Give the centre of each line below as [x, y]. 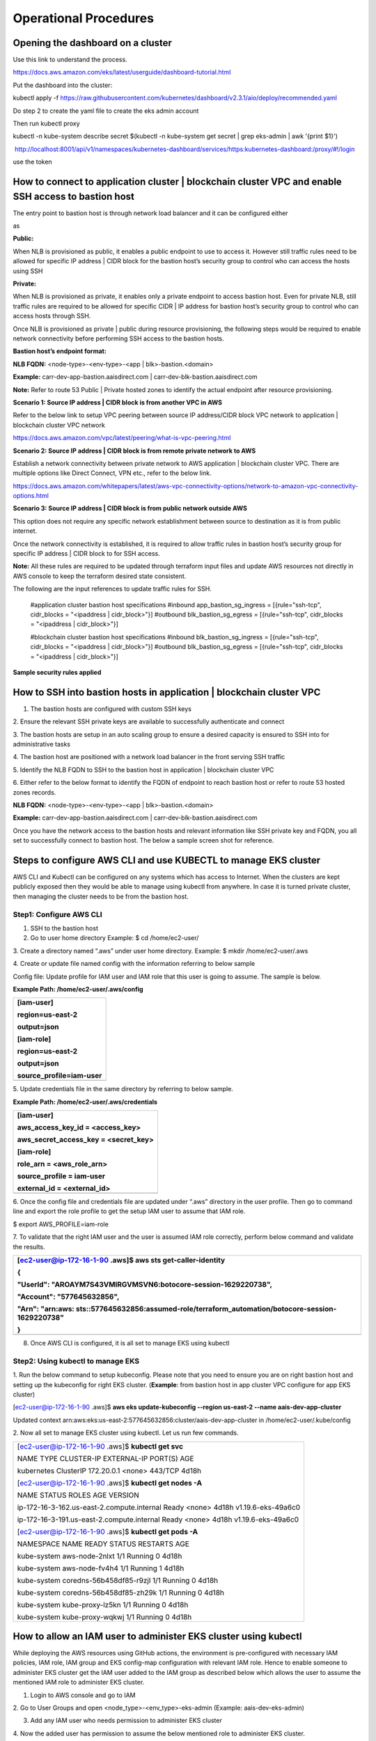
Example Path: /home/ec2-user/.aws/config [78, 989]
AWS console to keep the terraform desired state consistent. [100, 576]
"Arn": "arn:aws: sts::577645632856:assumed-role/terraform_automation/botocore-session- [177, 1309]
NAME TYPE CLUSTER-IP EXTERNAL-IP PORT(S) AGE [105, 1458]
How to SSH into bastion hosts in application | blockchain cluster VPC [167, 692]
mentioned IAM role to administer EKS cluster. [79, 1683]
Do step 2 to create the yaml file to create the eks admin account [106, 111]
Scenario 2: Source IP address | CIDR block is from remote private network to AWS [134, 451]
